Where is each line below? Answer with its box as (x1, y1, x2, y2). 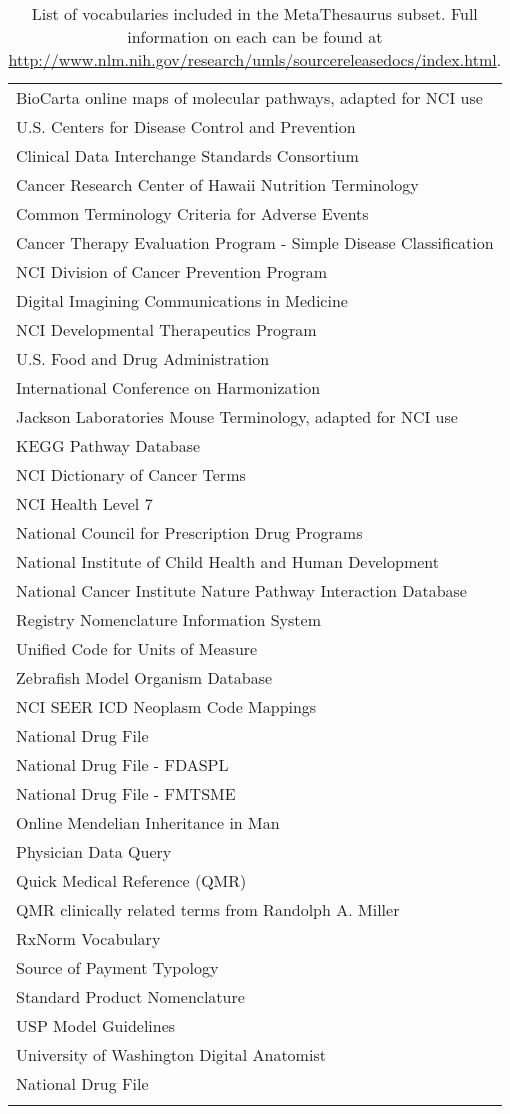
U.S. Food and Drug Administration (16, 347, 270, 370)
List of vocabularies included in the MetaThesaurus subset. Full (31, 2, 478, 25)
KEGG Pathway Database (16, 434, 201, 457)
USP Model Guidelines (16, 1014, 176, 1037)
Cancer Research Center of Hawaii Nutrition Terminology (16, 173, 419, 196)
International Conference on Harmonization (16, 376, 321, 399)
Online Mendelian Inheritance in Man (16, 811, 280, 834)
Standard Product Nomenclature (16, 985, 245, 1008)
